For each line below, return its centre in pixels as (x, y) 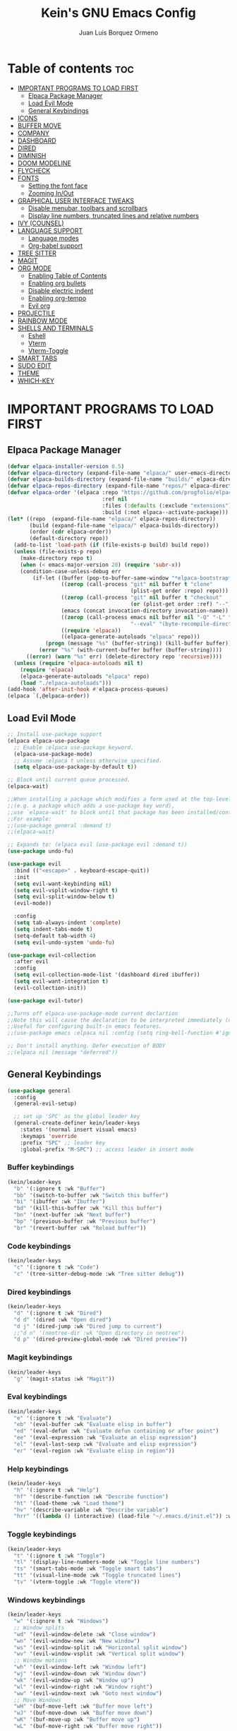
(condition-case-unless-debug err (71, 571)
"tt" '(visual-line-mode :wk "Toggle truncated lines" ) (97, 1576)
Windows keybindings (47, 1600)
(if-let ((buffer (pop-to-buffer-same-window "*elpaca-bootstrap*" (134, 578)
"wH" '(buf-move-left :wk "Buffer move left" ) (83, 1706)
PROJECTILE (36, 313)
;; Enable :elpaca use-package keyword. (74, 747)
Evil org (39, 306)
